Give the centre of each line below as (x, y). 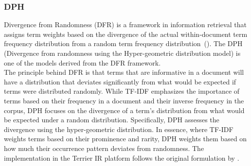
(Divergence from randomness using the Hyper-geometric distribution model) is (122, 53)
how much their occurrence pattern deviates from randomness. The (104, 148)
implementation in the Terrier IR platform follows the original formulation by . (122, 158)
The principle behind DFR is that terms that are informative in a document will (124, 72)
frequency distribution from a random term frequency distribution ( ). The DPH (123, 43)
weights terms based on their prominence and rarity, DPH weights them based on (125, 139)
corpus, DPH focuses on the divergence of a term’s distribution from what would (124, 110)
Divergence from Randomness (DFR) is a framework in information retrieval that (125, 25)
